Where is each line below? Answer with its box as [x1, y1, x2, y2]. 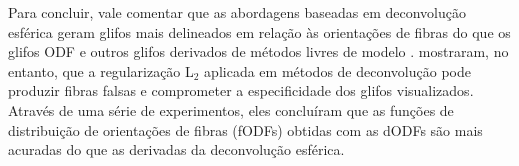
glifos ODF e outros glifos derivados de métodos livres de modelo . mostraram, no [8, 41, 509, 62]
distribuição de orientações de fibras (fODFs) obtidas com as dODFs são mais [8, 119, 483, 140]
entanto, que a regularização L [8, 60, 194, 81]
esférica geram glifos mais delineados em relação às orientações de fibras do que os [8, 21, 511, 42]
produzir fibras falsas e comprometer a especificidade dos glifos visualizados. [8, 80, 474, 101]
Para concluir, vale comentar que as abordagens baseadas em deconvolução [8, 2, 466, 22]
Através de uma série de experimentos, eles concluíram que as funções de [8, 99, 454, 120]
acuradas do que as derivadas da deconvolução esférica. [8, 139, 345, 160]
